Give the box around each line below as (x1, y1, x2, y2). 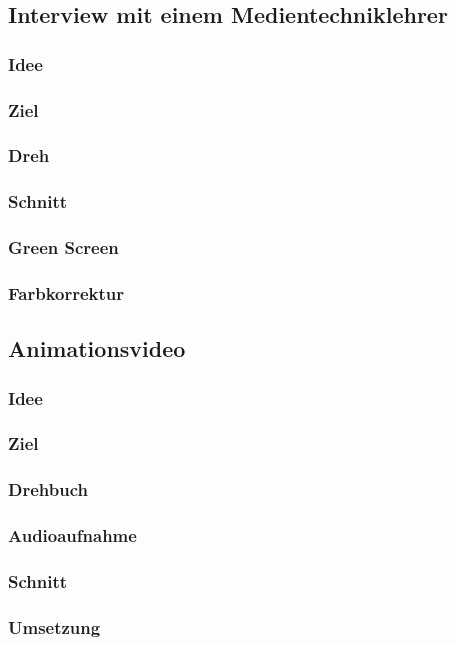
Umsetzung (8, 614, 101, 639)
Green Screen (8, 235, 119, 260)
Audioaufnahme (8, 523, 137, 548)
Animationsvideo (8, 333, 186, 364)
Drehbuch (8, 477, 88, 502)
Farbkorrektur (8, 280, 125, 305)
